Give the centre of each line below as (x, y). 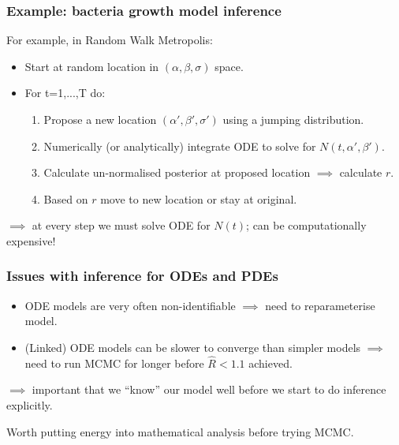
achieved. (270, 363)
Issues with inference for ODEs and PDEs (142, 276)
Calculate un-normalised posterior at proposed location (177, 172)
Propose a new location (100, 119)
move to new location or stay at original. (199, 198)
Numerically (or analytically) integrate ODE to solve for (180, 146)
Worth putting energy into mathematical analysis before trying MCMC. (180, 431)
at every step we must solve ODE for (121, 225)
